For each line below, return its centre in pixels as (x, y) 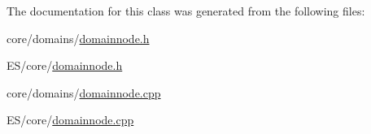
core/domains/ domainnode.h (78, 38)
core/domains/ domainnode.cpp (84, 92)
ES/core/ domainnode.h (65, 65)
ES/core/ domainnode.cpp (70, 120)
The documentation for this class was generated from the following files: (186, 11)
